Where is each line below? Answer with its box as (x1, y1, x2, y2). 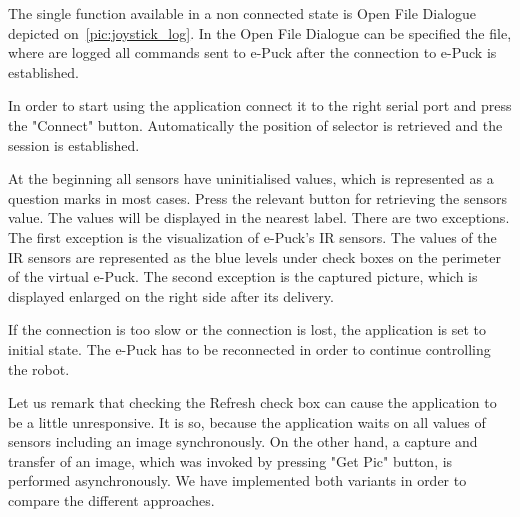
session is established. (8, 134, 140, 155)
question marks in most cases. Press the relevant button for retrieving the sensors (8, 187, 507, 208)
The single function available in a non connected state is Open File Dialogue (8, 3, 477, 23)
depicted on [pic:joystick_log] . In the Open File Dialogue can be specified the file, (8, 22, 512, 43)
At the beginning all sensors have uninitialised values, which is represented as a (8, 168, 494, 189)
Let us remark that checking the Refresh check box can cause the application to (8, 392, 497, 413)
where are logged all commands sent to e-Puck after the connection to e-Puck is (8, 42, 497, 63)
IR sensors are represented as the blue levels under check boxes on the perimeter (8, 246, 501, 267)
